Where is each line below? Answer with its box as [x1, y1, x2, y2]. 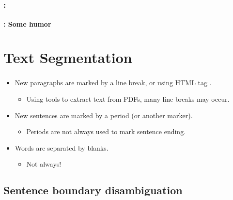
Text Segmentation [3, 47, 132, 67]
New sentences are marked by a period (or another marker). [15, 110, 193, 120]
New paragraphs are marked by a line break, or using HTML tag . [15, 77, 212, 88]
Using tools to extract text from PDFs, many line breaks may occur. [26, 93, 230, 104]
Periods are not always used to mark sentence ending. [26, 126, 186, 137]
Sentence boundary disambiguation [3, 183, 183, 198]
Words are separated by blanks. [15, 142, 109, 153]
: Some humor [3, 19, 51, 29]
